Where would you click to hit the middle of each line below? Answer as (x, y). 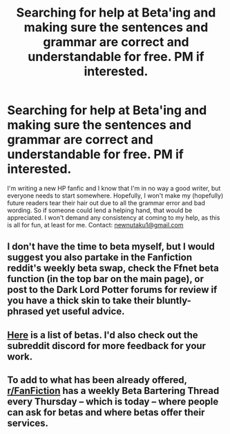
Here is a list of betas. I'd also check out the (103, 335)
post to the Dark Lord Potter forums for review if (112, 290)
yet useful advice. (85, 311)
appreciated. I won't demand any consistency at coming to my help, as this (114, 217)
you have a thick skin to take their (81, 301)
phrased (26, 311)
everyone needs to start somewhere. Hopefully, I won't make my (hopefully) (115, 196)
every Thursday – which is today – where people (113, 402)
